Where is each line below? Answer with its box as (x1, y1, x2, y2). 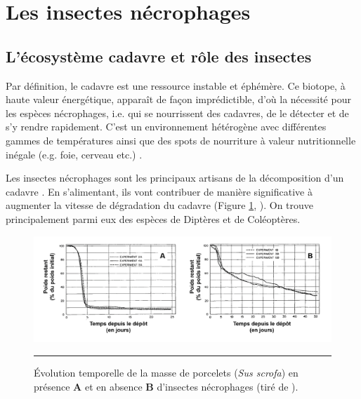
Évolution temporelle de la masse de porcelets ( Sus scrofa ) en (34, 365, 298, 380)
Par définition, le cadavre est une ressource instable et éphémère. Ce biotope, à (6, 78, 346, 93)
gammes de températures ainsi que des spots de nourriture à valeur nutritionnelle (6, 133, 356, 147)
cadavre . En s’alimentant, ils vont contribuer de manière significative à (6, 184, 313, 198)
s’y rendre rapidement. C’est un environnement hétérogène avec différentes (6, 119, 327, 134)
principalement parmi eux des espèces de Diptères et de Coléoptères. (6, 211, 301, 226)
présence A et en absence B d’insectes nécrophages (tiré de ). (34, 379, 298, 393)
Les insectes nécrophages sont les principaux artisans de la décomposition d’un (6, 170, 344, 185)
